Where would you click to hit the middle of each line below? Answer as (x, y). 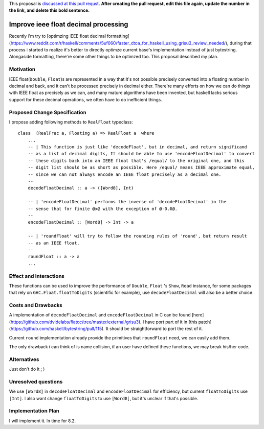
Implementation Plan (34, 411)
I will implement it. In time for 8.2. (42, 421)
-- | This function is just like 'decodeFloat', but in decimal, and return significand (137, 147)
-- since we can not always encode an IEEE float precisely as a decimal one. (124, 174)
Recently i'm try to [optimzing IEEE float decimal (57, 36)
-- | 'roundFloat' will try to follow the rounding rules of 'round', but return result (137, 236)
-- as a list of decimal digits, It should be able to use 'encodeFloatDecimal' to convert (141, 154)
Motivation (22, 70)
